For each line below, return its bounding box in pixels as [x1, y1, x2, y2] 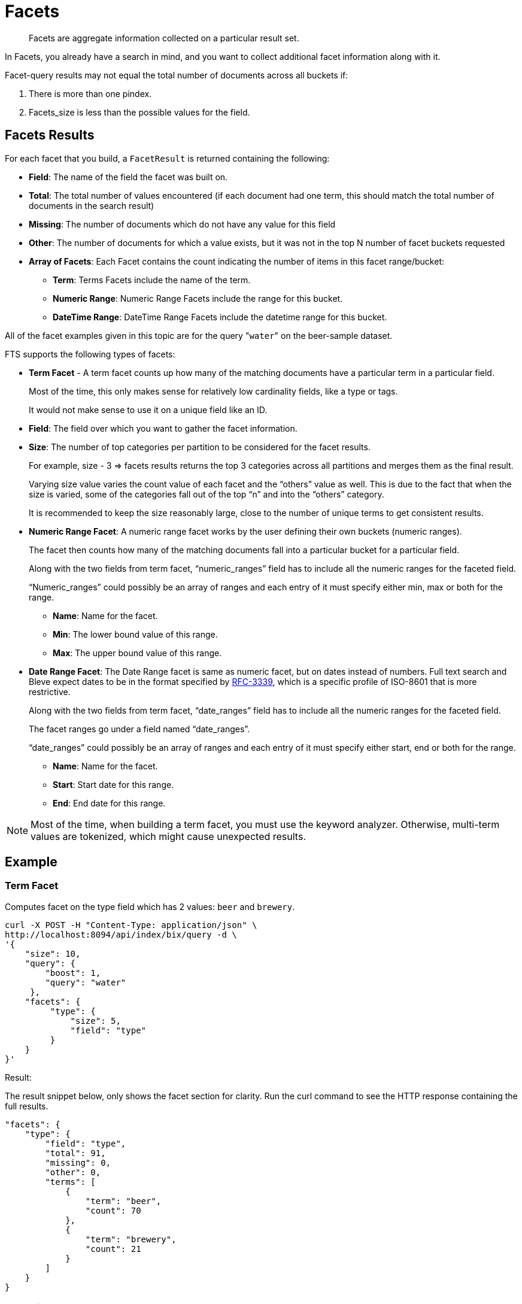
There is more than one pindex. [29, 88, 152, 99]
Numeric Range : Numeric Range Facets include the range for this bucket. [53, 293, 343, 304]
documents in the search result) [29, 200, 154, 211]
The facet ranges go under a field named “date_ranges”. [29, 723, 250, 734]
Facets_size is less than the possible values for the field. [29, 107, 250, 117]
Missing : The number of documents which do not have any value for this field [29, 219, 336, 229]
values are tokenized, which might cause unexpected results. [31, 830, 306, 842]
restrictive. [29, 686, 71, 697]
